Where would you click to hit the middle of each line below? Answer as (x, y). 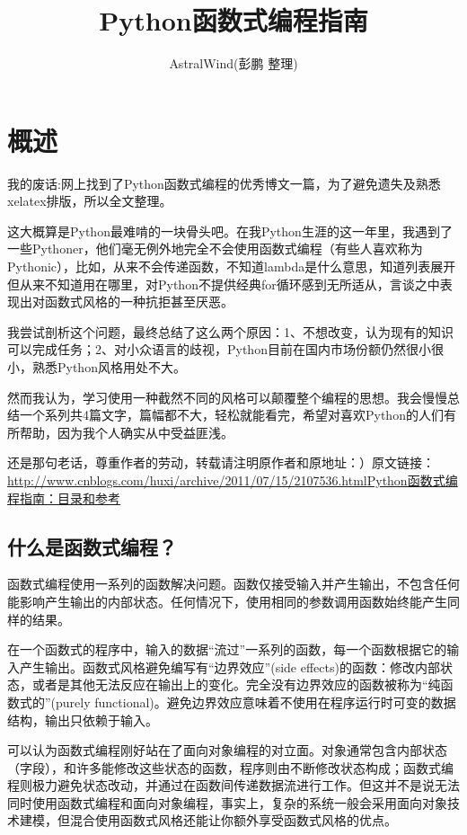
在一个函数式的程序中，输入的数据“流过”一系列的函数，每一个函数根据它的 (227, 649)
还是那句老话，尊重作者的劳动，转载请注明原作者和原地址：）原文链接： (221, 462)
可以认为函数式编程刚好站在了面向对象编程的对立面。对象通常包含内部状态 (227, 750)
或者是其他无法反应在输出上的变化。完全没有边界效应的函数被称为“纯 (236, 684)
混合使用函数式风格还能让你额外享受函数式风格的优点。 (233, 820)
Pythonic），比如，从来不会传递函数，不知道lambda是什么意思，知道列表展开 (232, 266)
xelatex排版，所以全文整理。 (90, 201)
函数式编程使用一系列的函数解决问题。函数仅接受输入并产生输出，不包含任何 (233, 584)
